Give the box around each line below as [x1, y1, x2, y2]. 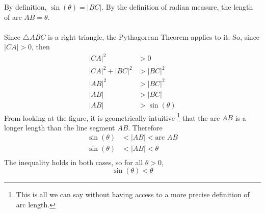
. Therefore [128, 122, 163, 132]
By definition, [4, 2, 47, 12]
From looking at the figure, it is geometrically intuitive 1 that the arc [4, 111, 220, 123]
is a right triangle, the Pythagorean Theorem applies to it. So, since [47, 31, 260, 42]
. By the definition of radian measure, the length [101, 2, 253, 12]
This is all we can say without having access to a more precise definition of [16, 189, 250, 200]
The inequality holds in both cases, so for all [4, 156, 143, 167]
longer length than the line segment [4, 122, 115, 132]
